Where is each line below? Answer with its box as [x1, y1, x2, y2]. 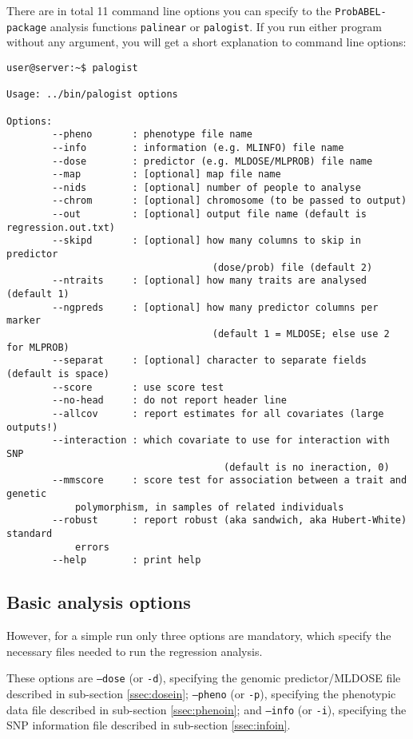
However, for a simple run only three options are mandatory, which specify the [6, 627, 391, 644]
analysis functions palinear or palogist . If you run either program [50, 18, 383, 34]
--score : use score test [52, 381, 224, 393]
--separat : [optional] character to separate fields [52, 355, 367, 367]
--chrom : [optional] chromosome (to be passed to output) [52, 195, 407, 207]
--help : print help [52, 554, 201, 566]
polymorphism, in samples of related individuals [74, 501, 344, 513]
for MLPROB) [6, 341, 69, 353]
